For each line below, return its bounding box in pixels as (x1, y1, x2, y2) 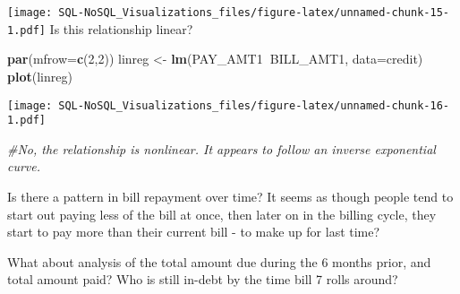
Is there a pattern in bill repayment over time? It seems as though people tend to (7, 187, 454, 205)
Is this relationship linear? (49, 19, 193, 38)
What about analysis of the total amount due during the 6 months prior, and (7, 252, 431, 271)
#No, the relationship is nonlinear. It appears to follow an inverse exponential (7, 139, 436, 158)
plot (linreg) (7, 66, 72, 85)
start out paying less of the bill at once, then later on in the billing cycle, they (7, 204, 437, 223)
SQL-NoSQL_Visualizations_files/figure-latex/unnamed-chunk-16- (58, 99, 449, 112)
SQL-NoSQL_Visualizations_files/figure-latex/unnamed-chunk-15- (58, 6, 449, 19)
